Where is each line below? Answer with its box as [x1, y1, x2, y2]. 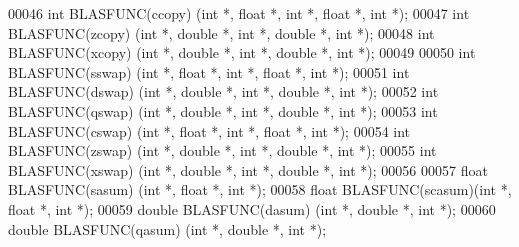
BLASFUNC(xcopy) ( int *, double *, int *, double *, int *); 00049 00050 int [8, 42, 476, 63]
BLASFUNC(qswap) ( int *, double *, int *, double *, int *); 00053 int [8, 100, 438, 121]
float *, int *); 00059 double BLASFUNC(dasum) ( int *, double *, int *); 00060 [8, 198, 496, 219]
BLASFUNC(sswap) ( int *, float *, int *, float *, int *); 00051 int [8, 61, 410, 82]
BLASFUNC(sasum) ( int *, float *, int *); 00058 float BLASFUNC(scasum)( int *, [8, 179, 512, 200]
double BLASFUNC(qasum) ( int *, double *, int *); [8, 218, 327, 239]
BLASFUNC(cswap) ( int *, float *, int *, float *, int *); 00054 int [8, 120, 411, 141]
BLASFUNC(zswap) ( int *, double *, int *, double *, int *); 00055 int [8, 140, 437, 161]
